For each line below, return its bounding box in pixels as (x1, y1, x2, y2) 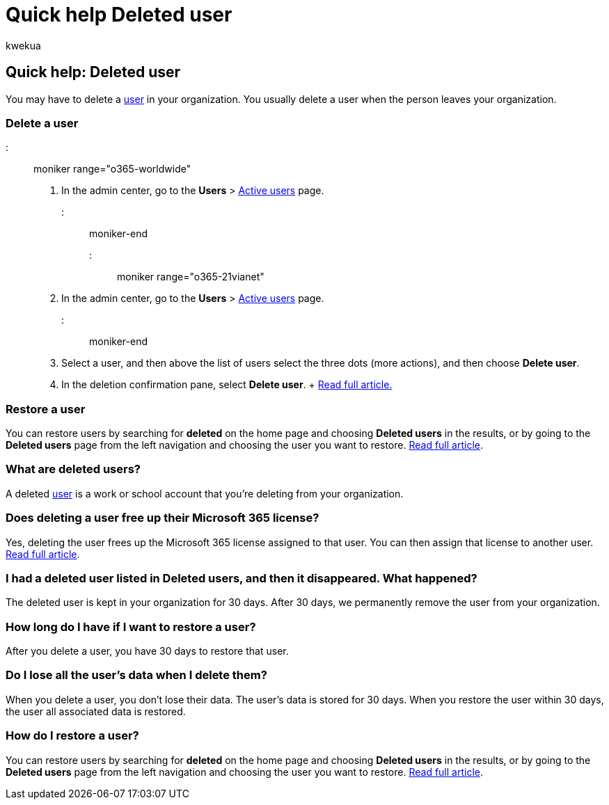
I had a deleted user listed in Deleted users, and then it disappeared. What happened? (6, 571, 477, 585)
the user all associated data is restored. (6, 705, 186, 717)
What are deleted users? (6, 462, 141, 477)
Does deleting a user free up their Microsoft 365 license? (6, 511, 319, 525)
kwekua (6, 39, 41, 51)
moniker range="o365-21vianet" (117, 271, 264, 283)
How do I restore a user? (6, 728, 139, 743)
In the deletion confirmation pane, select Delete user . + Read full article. (61, 378, 393, 391)
